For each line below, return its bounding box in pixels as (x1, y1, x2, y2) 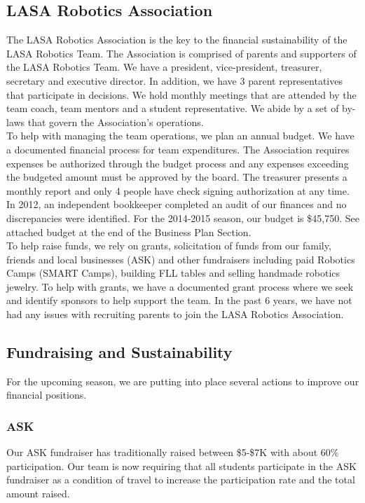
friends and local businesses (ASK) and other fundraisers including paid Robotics (6, 251, 355, 266)
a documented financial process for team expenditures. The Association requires (6, 142, 350, 156)
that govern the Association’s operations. (27, 114, 204, 129)
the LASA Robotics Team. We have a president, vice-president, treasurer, (6, 60, 322, 74)
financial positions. (6, 387, 87, 402)
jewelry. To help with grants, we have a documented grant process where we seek (6, 279, 354, 294)
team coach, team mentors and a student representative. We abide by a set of (6, 101, 339, 116)
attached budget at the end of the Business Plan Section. (6, 224, 252, 239)
